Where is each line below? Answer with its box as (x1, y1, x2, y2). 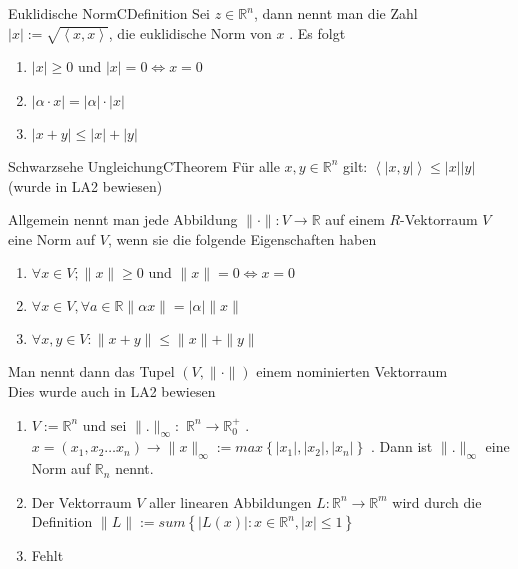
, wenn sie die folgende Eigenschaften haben (107, 228, 377, 249)
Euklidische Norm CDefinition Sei (8, 3, 210, 23)
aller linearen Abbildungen (149, 491, 312, 512)
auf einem (325, 209, 385, 230)
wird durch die (392, 491, 482, 512)
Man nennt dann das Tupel (8, 361, 175, 382)
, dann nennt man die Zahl (253, 3, 418, 23)
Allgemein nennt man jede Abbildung (8, 209, 238, 230)
